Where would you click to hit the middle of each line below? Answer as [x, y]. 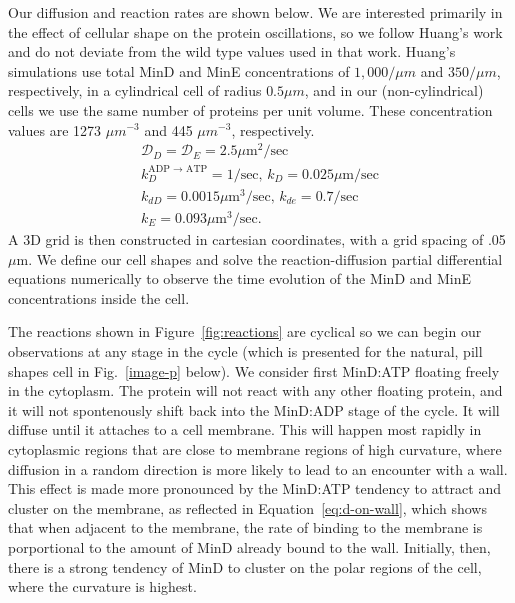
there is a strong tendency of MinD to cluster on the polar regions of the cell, [245, 566]
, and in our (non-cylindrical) [394, 90]
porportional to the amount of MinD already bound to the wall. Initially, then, [249, 546]
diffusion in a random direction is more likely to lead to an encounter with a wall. [258, 468]
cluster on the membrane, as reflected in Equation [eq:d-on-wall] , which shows [247, 507]
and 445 [168, 129]
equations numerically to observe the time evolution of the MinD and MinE [240, 278]
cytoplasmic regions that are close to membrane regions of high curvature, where [255, 448]
